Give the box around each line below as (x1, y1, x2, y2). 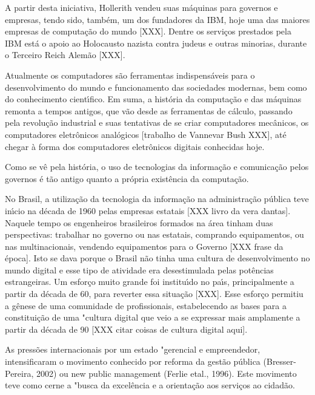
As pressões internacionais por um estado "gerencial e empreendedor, (5, 343, 260, 356)
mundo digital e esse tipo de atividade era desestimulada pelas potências (5, 263, 274, 276)
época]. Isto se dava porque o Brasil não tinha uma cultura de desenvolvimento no (5, 252, 310, 264)
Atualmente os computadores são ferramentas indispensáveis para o (5, 68, 255, 81)
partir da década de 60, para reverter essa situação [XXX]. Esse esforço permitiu (5, 287, 303, 300)
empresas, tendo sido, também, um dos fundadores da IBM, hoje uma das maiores (5, 13, 310, 25)
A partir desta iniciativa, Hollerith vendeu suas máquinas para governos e (5, 1, 278, 13)
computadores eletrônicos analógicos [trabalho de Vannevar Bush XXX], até (5, 128, 287, 140)
